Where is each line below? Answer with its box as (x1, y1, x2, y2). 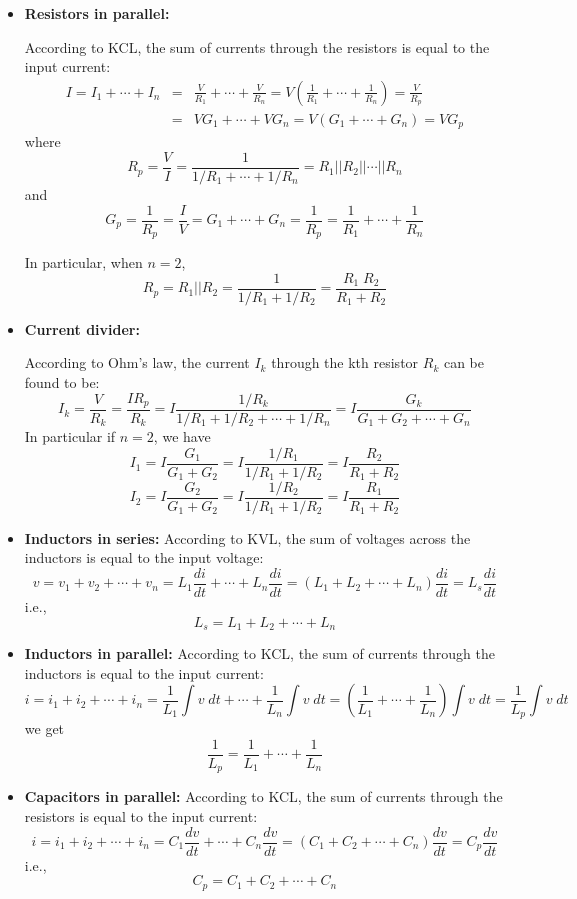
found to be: (24, 371, 100, 392)
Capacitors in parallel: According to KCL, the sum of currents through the (24, 786, 503, 807)
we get (24, 718, 65, 739)
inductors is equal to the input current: (24, 662, 264, 683)
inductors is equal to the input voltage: (24, 547, 264, 568)
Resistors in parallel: (24, 3, 170, 23)
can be (443, 352, 484, 373)
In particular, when (24, 252, 143, 273)
